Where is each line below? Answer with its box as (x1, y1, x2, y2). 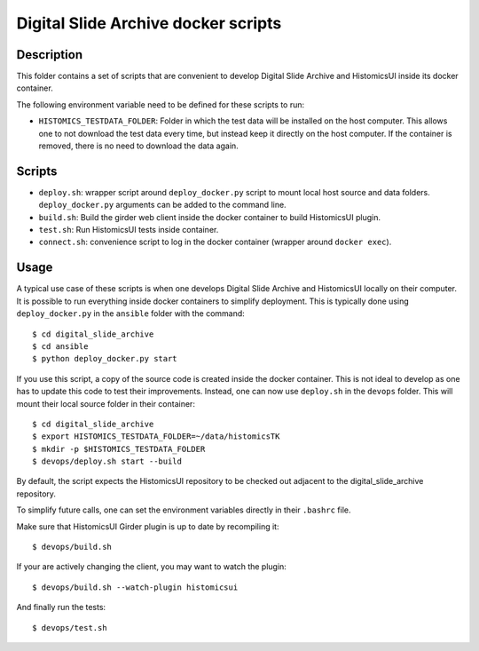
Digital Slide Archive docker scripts (16, 13, 282, 33)
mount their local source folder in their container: (16, 398, 195, 409)
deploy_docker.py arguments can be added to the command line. (38, 200, 287, 210)
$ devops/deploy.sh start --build (32, 456, 182, 466)
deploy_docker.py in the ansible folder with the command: (16, 308, 246, 319)
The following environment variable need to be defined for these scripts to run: (16, 99, 305, 110)
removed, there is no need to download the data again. (38, 140, 239, 151)
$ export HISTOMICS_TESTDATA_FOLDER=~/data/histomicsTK (32, 432, 280, 441)
